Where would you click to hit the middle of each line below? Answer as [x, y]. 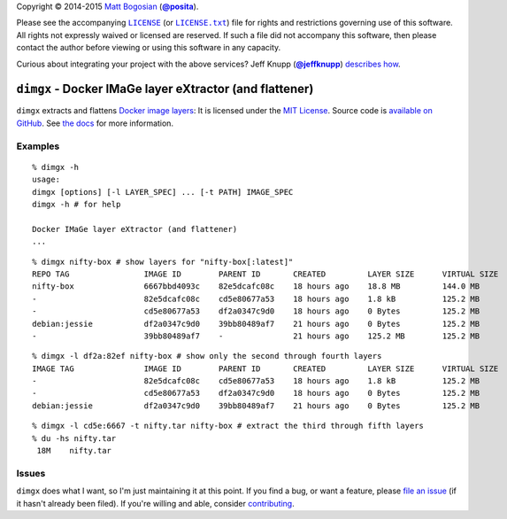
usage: [46, 180]
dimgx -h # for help [77, 204]
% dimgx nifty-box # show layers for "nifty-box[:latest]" [163, 262]
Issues [31, 473]
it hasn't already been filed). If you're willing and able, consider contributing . [156, 503]
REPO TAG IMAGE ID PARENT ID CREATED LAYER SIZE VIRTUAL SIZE [265, 274]
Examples [38, 146]
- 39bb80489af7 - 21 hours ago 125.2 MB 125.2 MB [256, 336]
